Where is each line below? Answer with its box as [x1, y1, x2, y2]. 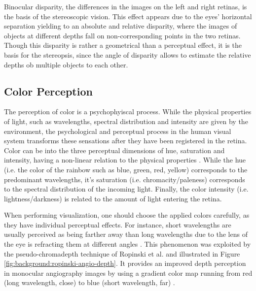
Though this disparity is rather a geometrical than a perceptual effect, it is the [4, 40, 242, 50]
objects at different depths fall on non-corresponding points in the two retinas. [4, 30, 241, 40]
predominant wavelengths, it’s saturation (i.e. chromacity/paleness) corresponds [4, 174, 245, 184]
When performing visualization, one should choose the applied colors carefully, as [4, 210, 250, 220]
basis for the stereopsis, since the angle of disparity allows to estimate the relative [4, 49, 251, 60]
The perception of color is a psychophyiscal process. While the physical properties [4, 106, 252, 117]
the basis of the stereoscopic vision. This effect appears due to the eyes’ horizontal [4, 11, 252, 21]
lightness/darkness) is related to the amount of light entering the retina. [4, 193, 222, 203]
